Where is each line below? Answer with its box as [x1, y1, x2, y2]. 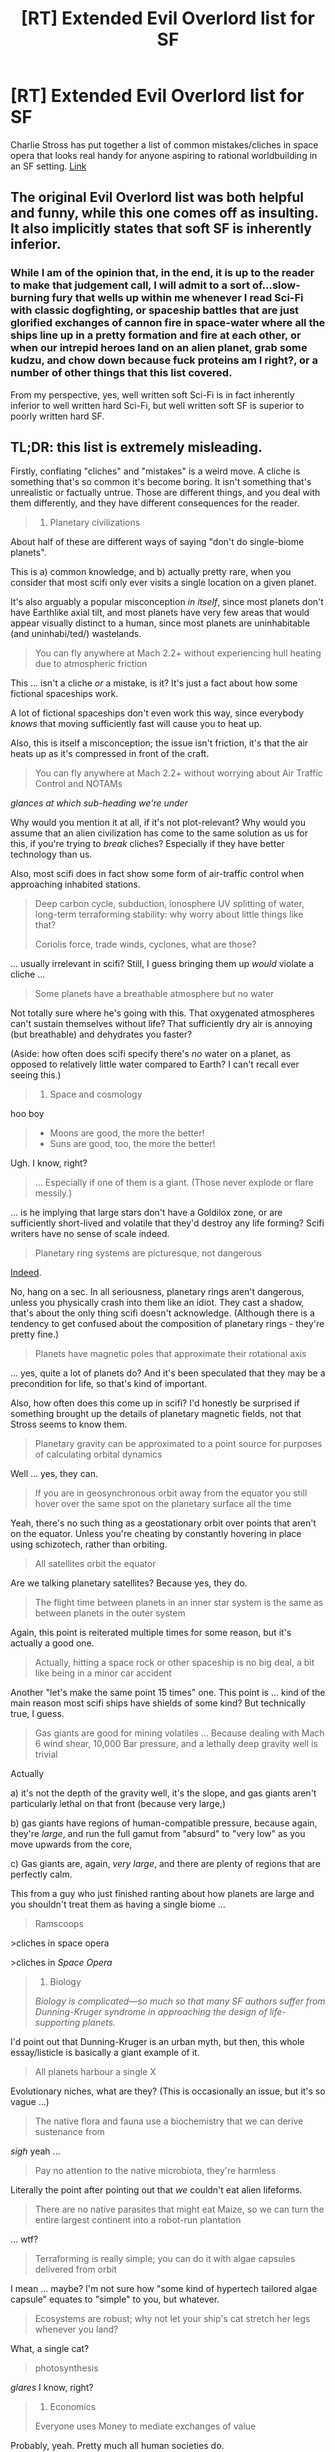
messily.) [34, 1187, 73, 1199]
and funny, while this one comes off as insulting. [10, 205, 319, 222]
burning [10, 291, 50, 305]
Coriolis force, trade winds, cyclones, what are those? [34, 938, 257, 951]
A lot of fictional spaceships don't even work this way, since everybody [10, 707, 305, 719]
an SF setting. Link [10, 160, 87, 172]
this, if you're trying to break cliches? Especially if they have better [10, 838, 285, 850]
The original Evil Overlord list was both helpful [10, 189, 305, 206]
